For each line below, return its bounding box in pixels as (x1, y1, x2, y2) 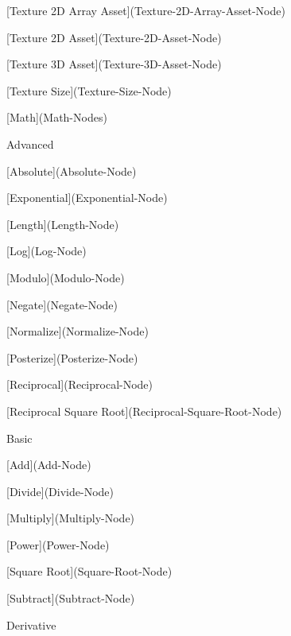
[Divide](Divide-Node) (6, 483, 114, 499)
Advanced (6, 135, 54, 152)
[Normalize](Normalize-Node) (6, 323, 149, 339)
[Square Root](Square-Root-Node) (6, 563, 173, 580)
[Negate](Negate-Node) (6, 296, 118, 312)
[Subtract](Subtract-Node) (6, 590, 135, 607)
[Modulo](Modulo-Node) (6, 269, 125, 285)
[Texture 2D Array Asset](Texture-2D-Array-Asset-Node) (6, 2, 285, 18)
